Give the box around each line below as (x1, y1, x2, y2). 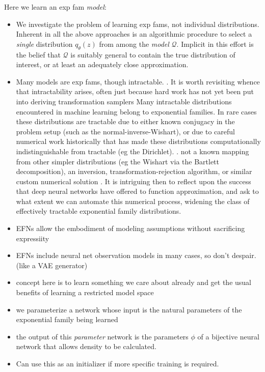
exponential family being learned (16, 314, 118, 325)
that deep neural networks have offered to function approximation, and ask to (16, 186, 259, 196)
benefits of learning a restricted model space (16, 287, 154, 298)
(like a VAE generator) (16, 260, 88, 270)
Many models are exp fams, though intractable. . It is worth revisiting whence (16, 76, 260, 87)
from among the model (99, 38, 169, 49)
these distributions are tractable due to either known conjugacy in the (16, 116, 235, 127)
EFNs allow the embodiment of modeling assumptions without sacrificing (16, 223, 245, 234)
